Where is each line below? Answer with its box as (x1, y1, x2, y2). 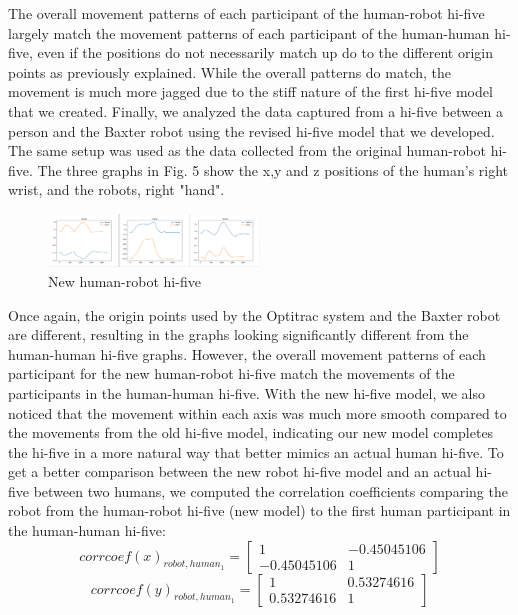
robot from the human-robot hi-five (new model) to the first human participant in (8, 500, 511, 521)
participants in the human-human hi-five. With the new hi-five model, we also (8, 382, 485, 403)
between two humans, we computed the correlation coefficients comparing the (33, 480, 508, 501)
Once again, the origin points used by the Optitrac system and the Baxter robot (8, 304, 501, 325)
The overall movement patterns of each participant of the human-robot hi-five (8, 3, 485, 23)
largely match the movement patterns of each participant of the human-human (8, 22, 490, 43)
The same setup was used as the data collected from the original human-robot (8, 140, 487, 161)
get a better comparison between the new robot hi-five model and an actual (8, 461, 471, 482)
